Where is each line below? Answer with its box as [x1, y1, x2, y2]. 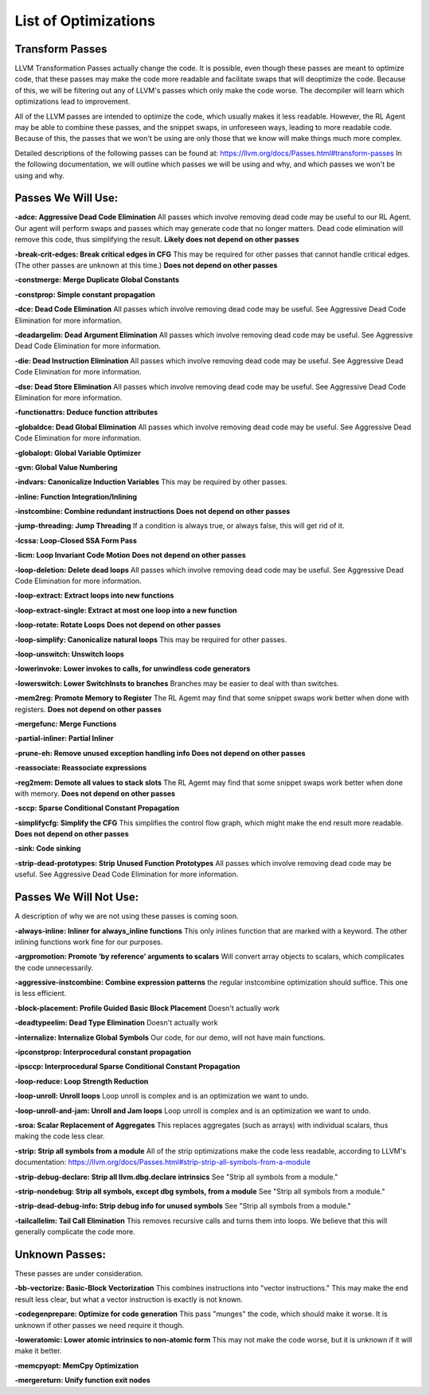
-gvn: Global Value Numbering [14, 462, 118, 472]
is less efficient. [14, 989, 67, 998]
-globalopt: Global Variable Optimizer [14, 448, 141, 457]
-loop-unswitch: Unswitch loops [14, 649, 125, 659]
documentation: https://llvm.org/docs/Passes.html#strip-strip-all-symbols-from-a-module [14, 1158, 311, 1167]
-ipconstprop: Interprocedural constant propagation [14, 1048, 191, 1057]
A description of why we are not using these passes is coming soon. [14, 911, 239, 921]
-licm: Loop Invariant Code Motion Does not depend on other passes [14, 551, 246, 560]
